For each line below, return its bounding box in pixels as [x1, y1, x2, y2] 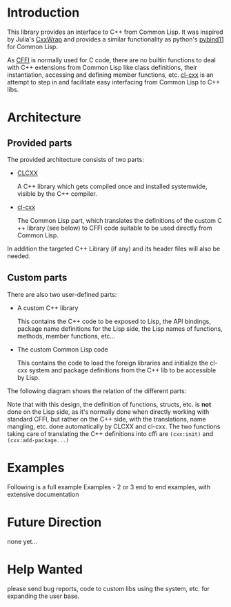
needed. [7, 251, 31, 260]
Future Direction [7, 514, 102, 530]
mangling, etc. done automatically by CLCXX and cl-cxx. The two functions [7, 422, 221, 431]
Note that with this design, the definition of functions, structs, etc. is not [7, 400, 212, 408]
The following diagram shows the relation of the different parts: [7, 386, 187, 395]
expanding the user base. [7, 592, 80, 600]
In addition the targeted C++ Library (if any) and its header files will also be [7, 244, 221, 253]
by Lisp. [17, 373, 40, 381]
